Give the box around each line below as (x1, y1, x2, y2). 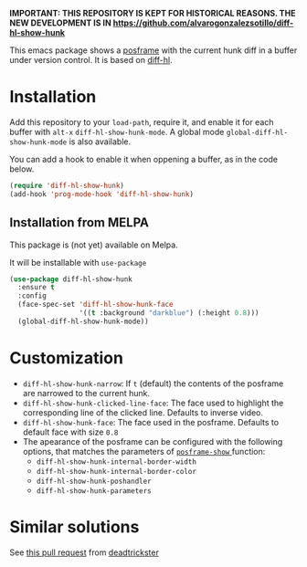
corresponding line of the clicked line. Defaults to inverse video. (22, 406, 263, 418)
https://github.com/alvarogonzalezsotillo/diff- (112, 17, 294, 28)
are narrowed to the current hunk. (22, 387, 151, 398)
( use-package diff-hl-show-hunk (9, 274, 132, 284)
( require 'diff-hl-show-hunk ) (9, 181, 125, 190)
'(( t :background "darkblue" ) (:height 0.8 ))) (79, 309, 259, 318)
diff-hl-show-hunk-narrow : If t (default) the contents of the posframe (22, 378, 284, 389)
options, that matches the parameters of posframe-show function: (22, 446, 266, 457)
